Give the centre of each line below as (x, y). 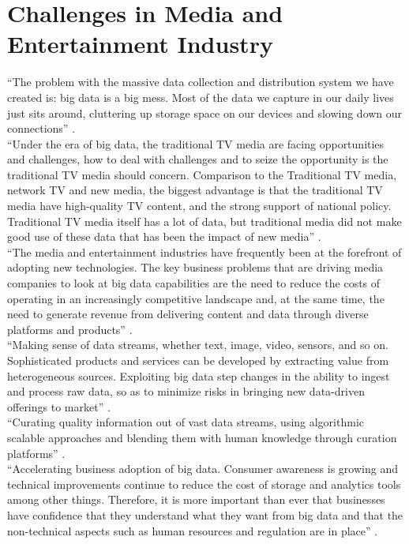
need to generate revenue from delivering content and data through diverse (188, 314)
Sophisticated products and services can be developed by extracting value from (198, 360)
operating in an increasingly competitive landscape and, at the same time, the (196, 298)
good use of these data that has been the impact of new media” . (164, 236)
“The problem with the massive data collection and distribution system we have (201, 82)
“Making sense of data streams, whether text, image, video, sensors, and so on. (198, 345)
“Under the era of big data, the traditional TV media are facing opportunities (196, 143)
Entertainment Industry (140, 44)
